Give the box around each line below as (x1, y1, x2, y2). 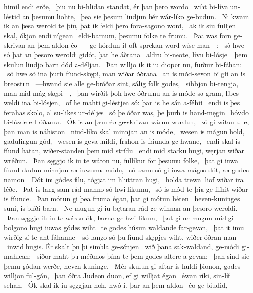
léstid (4, 11, 20, 21)
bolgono (4, 222, 27, 232)
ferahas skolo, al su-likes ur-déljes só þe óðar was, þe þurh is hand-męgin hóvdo (4, 107, 249, 117)
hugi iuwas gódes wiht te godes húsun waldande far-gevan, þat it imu (29, 222, 244, 232)
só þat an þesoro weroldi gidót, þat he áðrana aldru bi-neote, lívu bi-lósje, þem (4, 49, 248, 59)
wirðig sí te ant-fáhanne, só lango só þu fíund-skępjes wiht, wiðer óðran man (4, 232, 237, 242)
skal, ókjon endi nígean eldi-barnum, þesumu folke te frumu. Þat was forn (4, 30, 232, 40)
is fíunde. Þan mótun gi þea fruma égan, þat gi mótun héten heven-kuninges (4, 193, 240, 203)
